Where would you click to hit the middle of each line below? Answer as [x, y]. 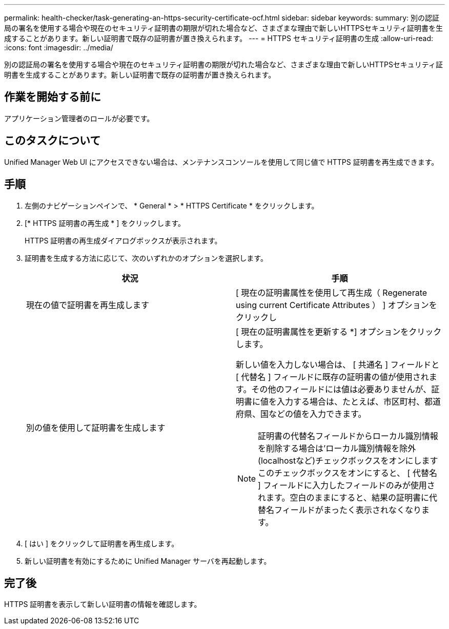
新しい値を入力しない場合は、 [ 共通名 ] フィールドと [338, 364]
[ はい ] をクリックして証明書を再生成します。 [102, 543]
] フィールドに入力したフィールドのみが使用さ [346, 485]
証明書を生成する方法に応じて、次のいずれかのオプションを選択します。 [146, 258]
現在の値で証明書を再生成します [88, 305]
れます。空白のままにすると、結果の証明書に [343, 497]
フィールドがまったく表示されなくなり [348, 510]
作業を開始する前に [53, 97]
